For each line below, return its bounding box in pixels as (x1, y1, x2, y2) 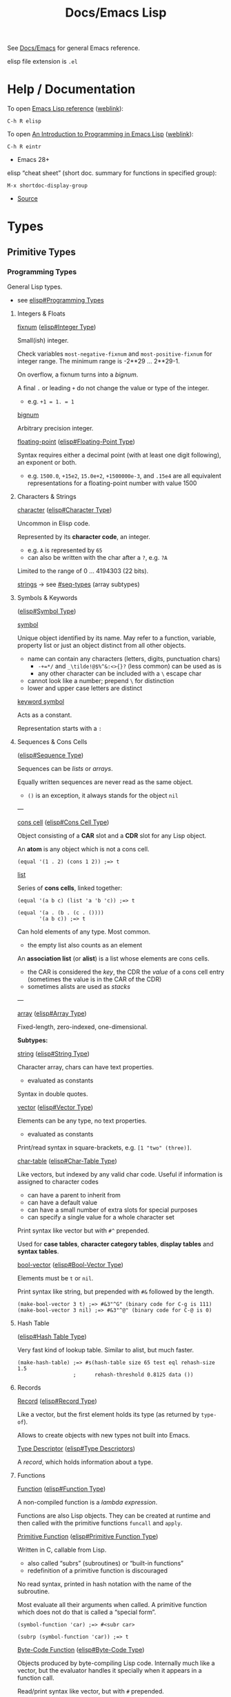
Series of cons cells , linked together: (17, 884, 123, 892)
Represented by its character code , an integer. (17, 533, 150, 541)
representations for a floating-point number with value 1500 (27, 479, 197, 487)
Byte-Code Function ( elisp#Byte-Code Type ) (17, 1646, 145, 1653)
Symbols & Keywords (17, 594, 78, 601)
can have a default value (27, 1199, 98, 1206)
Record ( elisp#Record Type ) (17, 1397, 98, 1405)
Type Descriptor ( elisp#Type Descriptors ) (17, 1444, 136, 1453)
